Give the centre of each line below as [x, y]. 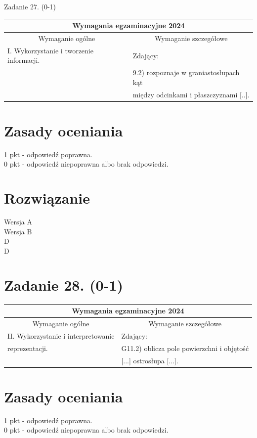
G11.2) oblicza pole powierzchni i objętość [185, 348]
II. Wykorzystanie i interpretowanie [61, 335]
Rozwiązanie [47, 198]
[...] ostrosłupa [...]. [150, 360]
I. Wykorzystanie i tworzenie [50, 50]
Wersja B [18, 231]
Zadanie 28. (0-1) [64, 285]
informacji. [24, 60]
